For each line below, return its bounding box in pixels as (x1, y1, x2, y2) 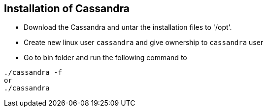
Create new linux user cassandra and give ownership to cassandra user (24, 38, 264, 47)
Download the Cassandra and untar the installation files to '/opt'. (24, 23, 232, 32)
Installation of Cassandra (4, 2, 130, 15)
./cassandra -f (4, 68, 63, 77)
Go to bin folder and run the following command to (24, 53, 187, 62)
